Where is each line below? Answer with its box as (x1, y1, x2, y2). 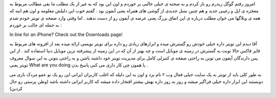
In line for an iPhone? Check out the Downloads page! (9, 31, 123, 38)
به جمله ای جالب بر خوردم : (9, 22, 62, 28)
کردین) (9, 85, 23, 91)
